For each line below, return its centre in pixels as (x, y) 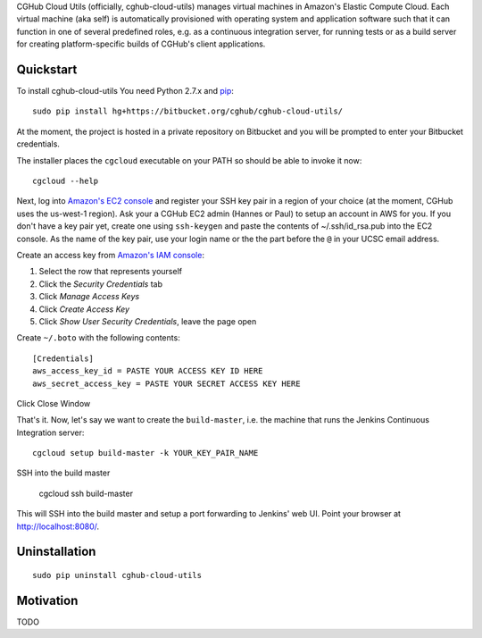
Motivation (47, 600)
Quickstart (47, 69)
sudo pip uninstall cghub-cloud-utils (117, 575)
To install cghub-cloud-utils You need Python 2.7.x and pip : (125, 91)
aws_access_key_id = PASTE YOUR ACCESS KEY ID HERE (148, 371)
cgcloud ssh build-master (86, 493)
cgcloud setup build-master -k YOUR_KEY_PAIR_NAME (145, 453)
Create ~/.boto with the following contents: (98, 338)
